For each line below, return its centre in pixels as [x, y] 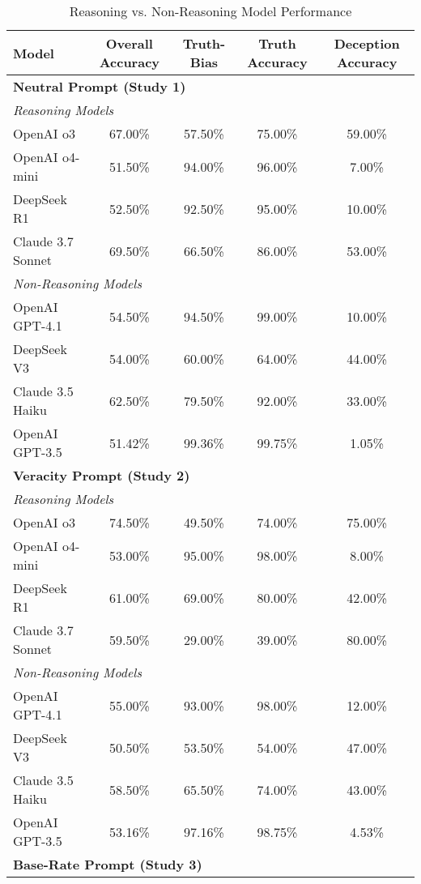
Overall [129, 43]
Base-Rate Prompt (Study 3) [108, 864]
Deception [367, 43]
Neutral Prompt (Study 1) [100, 86]
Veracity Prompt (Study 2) [102, 475]
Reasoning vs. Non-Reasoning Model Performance [210, 11]
